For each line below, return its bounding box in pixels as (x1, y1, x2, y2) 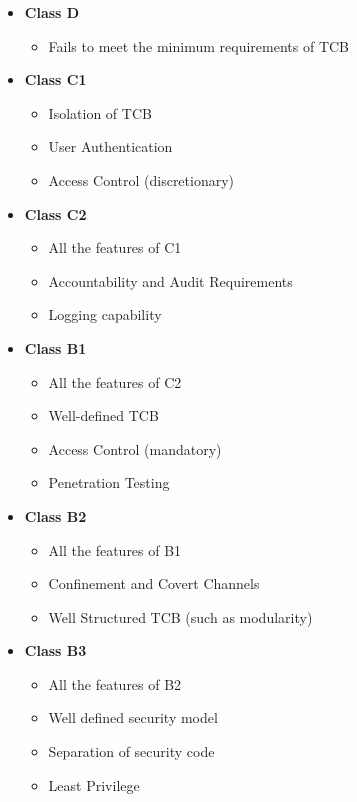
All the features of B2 (48, 673, 182, 694)
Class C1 (24, 69, 87, 90)
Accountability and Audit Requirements (48, 270, 293, 291)
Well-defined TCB (48, 405, 159, 426)
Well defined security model (48, 707, 218, 728)
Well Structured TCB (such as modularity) (48, 606, 313, 627)
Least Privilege (48, 774, 140, 795)
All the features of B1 (48, 539, 182, 560)
